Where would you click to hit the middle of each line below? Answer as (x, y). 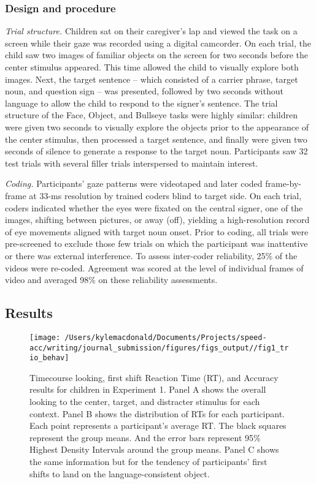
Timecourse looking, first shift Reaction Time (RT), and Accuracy (154, 377)
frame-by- (283, 183)
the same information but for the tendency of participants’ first (148, 462)
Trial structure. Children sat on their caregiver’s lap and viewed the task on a (151, 31)
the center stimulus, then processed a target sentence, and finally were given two (156, 139)
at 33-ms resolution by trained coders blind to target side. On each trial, (165, 195)
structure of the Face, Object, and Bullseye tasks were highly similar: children (151, 115)
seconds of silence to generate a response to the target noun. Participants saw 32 (156, 151)
